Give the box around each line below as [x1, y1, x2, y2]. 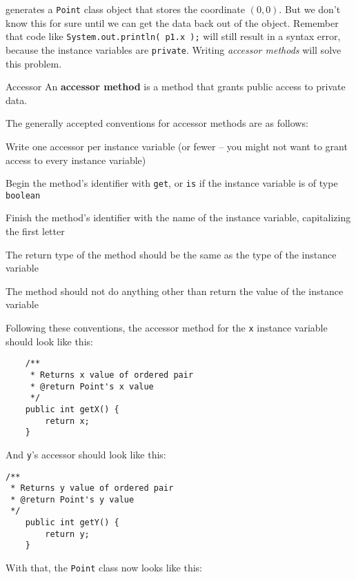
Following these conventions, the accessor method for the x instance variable [6, 321, 328, 334]
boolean [6, 190, 41, 201]
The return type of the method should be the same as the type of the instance [6, 247, 337, 261]
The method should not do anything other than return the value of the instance [6, 283, 344, 298]
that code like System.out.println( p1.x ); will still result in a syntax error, [6, 29, 341, 43]
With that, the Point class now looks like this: [6, 560, 202, 575]
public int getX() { [25, 404, 119, 414]
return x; [45, 416, 90, 426]
